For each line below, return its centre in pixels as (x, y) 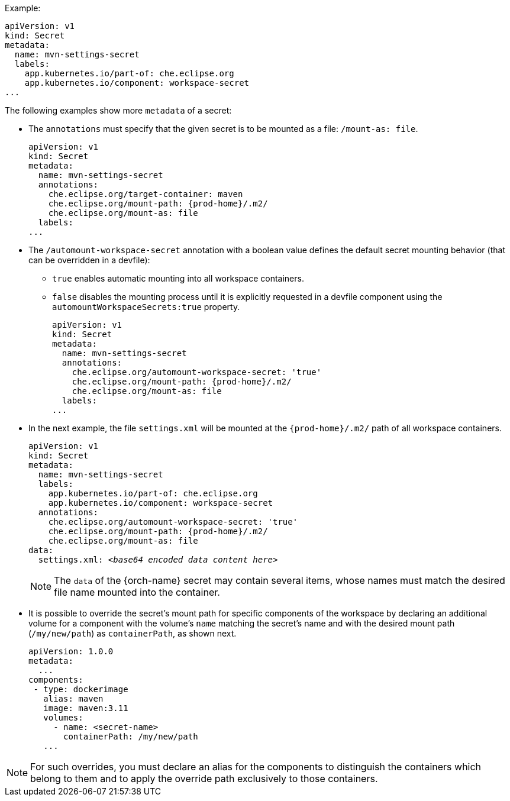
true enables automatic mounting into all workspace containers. (178, 278)
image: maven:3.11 (86, 708)
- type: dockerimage (81, 689)
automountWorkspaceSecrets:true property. (146, 307)
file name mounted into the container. (137, 592)
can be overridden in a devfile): (89, 260)
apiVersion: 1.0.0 (71, 651)
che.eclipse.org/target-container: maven (146, 194)
